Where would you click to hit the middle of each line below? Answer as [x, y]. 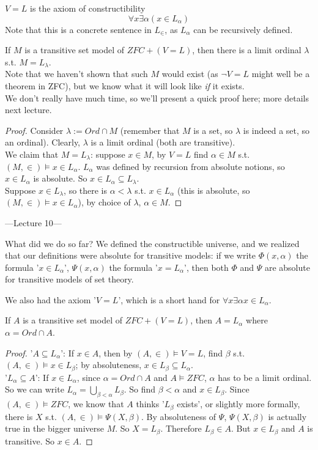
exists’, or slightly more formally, [239, 404]
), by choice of [104, 202]
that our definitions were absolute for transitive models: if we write [131, 255]
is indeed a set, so [276, 130]
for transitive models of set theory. [69, 279]
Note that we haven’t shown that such [76, 74]
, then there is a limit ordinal [247, 50]
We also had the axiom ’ [51, 299]
